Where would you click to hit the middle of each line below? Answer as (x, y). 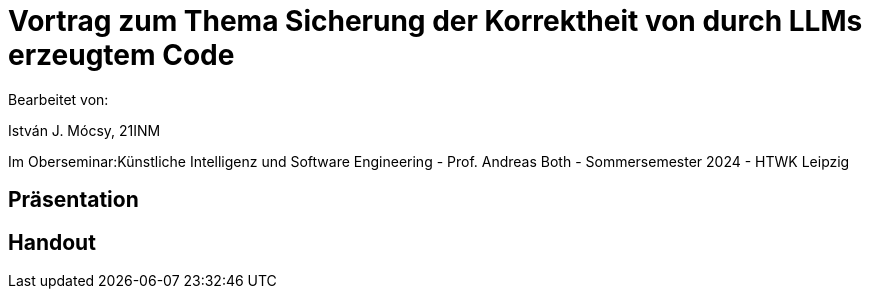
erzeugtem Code (121, 55)
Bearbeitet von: (58, 99)
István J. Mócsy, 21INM (84, 130)
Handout (52, 242)
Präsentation (73, 200)
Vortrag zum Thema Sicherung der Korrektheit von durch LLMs (435, 21)
